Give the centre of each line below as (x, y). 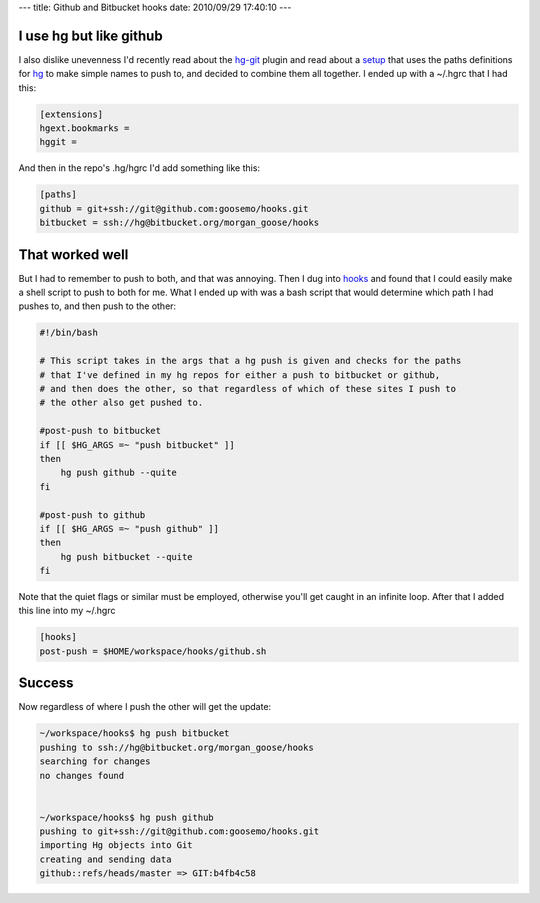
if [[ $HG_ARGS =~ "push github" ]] (129, 528)
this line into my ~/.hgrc (67, 611)
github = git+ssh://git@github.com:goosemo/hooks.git (174, 208)
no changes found (82, 775)
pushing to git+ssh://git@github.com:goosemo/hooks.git (179, 831)
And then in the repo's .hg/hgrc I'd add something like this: (139, 168)
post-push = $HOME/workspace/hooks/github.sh (153, 651)
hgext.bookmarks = (84, 128)
